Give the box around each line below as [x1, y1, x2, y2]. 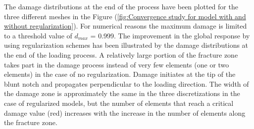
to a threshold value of [4, 30, 72, 40]
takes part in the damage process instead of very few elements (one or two [4, 59, 229, 69]
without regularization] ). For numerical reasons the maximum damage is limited [4, 21, 247, 31]
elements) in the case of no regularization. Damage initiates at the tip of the [4, 69, 236, 79]
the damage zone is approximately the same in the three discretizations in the [4, 88, 240, 98]
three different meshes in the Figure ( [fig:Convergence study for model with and [4, 11, 246, 21]
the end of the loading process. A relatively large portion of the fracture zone [4, 49, 238, 60]
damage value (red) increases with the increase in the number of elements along [4, 107, 246, 118]
